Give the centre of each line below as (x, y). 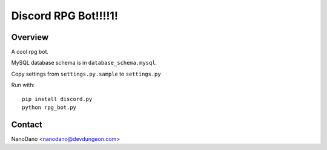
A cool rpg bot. (30, 52)
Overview (30, 37)
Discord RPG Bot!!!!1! (64, 16)
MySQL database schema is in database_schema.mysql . (84, 63)
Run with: (23, 85)
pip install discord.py (57, 99)
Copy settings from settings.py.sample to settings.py (86, 74)
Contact (27, 124)
